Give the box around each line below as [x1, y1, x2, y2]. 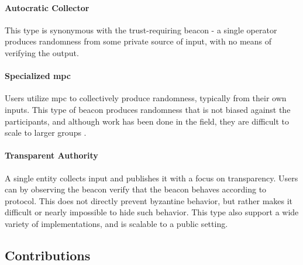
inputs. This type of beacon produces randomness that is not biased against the [5, 103, 291, 115]
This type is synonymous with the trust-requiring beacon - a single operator [5, 23, 277, 36]
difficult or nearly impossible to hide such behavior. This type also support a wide [5, 206, 299, 218]
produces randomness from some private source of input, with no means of [5, 35, 272, 47]
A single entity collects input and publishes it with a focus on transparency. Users [5, 171, 298, 184]
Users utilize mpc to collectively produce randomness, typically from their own [5, 92, 287, 104]
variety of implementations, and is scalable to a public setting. [5, 217, 228, 229]
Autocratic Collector [5, 1, 89, 13]
